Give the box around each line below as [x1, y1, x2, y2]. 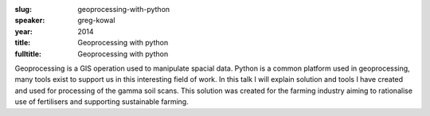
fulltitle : [14, 48, 41, 59]
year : [14, 26, 33, 36]
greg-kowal [77, 16, 115, 25]
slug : [14, 5, 32, 14]
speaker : [14, 16, 45, 25]
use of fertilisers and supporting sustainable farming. [14, 97, 189, 106]
